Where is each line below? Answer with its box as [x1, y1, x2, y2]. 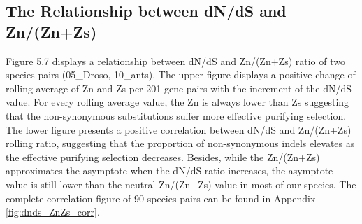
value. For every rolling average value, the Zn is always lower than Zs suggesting [6, 94, 349, 109]
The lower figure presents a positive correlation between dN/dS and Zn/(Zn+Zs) [6, 122, 352, 136]
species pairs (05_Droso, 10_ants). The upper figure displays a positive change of [6, 67, 356, 82]
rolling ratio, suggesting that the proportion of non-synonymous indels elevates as [6, 136, 355, 150]
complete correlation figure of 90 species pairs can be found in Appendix [6, 190, 316, 205]
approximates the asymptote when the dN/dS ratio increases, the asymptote [6, 163, 333, 178]
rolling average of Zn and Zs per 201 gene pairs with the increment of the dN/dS [6, 80, 352, 95]
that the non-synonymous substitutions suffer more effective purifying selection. [6, 108, 347, 122]
